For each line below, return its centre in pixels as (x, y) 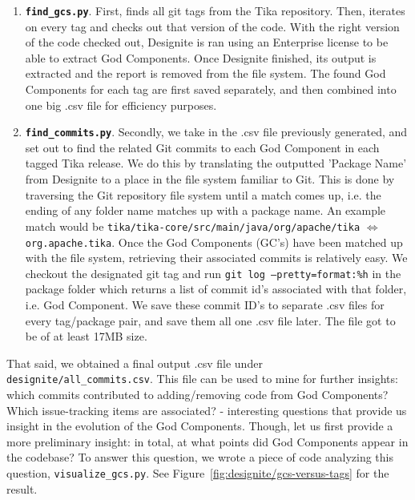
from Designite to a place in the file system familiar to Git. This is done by (210, 179)
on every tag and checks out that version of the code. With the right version (212, 26)
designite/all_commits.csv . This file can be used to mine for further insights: (202, 379)
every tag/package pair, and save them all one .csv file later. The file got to (210, 320)
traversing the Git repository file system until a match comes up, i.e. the (203, 194)
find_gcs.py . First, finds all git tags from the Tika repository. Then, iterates (215, 10)
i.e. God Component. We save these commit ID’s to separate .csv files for (205, 304)
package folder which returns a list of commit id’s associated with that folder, (216, 289)
